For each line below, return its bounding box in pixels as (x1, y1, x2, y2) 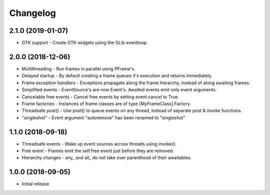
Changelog (9, 7, 56, 18)
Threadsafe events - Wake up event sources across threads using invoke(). (21, 141, 177, 147)
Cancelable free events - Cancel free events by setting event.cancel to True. (21, 94, 179, 100)
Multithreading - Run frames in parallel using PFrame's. (21, 65, 135, 72)
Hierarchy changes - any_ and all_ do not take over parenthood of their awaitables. (21, 155, 192, 161)
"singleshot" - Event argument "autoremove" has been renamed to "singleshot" (21, 115, 185, 121)
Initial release (21, 181, 49, 187)
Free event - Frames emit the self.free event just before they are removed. (21, 148, 174, 154)
